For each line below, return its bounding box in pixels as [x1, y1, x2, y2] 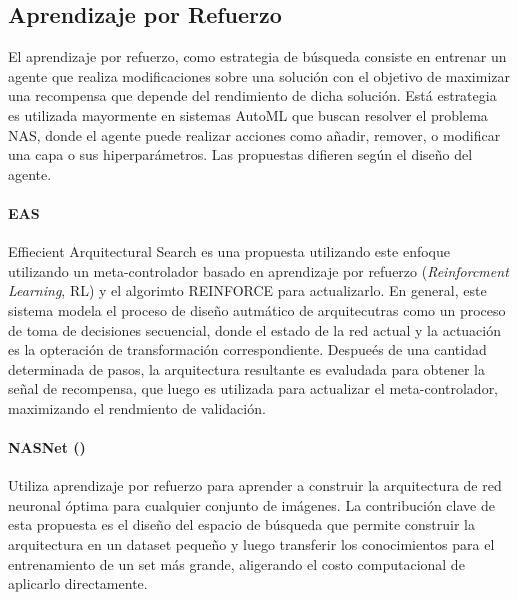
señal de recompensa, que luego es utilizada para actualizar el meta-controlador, [8, 378, 499, 399]
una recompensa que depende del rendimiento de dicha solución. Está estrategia [8, 85, 497, 106]
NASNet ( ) [8, 437, 86, 458]
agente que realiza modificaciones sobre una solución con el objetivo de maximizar [8, 65, 510, 86]
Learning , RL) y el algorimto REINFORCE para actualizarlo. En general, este [8, 280, 487, 301]
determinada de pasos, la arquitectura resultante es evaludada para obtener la [8, 358, 485, 379]
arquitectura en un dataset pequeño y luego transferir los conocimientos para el [8, 534, 495, 555]
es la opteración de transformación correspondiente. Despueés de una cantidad [8, 339, 487, 360]
